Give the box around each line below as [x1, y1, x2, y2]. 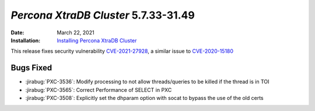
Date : [10, 29, 24, 36]
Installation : [10, 37, 41, 44]
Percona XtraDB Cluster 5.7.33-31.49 [10, 9, 195, 22]
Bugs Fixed [10, 63, 52, 73]
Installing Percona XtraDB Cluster [57, 37, 137, 44]
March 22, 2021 [57, 29, 94, 36]
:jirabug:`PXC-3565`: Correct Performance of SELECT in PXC [25, 86, 172, 93]
